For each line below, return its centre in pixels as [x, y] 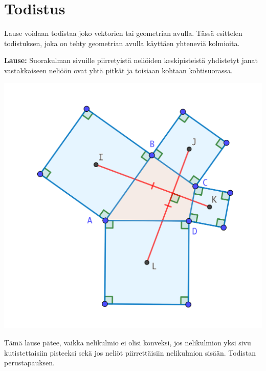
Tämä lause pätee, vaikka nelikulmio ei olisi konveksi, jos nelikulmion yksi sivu [128, 342]
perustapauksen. [29, 363]
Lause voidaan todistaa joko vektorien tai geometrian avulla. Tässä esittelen [123, 33]
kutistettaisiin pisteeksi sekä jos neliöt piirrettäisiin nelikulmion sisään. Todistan [130, 352]
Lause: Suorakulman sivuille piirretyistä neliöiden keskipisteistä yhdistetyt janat [131, 60]
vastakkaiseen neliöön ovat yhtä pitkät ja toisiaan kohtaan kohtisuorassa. [118, 70]
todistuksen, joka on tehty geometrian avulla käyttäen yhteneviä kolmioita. [122, 43]
